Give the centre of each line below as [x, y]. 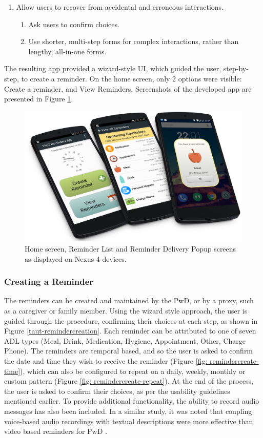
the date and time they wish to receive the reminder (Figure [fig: [106, 360]
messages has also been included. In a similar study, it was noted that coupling [128, 411]
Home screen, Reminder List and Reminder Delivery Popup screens [130, 248]
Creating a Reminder [49, 281]
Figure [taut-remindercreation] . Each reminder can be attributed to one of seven [130, 331]
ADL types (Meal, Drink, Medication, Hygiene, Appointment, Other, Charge [125, 340]
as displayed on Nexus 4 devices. [76, 258]
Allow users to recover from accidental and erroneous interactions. [120, 7]
